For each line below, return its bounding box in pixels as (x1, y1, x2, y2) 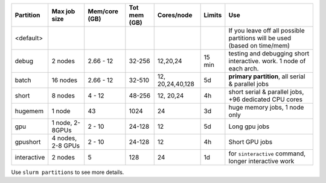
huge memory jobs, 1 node (228, 103, 304, 111)
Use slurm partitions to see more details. (11, 169, 124, 176)
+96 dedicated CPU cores (228, 95, 303, 104)
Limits (203, 11, 222, 19)
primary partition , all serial (228, 72, 305, 81)
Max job (51, 7, 75, 15)
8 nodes (51, 91, 75, 99)
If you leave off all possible (228, 26, 305, 34)
